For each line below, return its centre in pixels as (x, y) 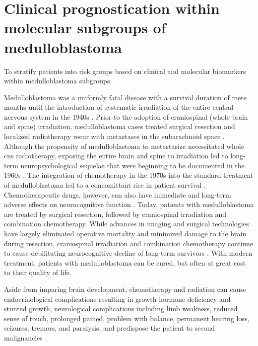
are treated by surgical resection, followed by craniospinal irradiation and (115, 214)
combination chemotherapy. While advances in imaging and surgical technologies (127, 224)
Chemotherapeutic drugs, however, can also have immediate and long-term (118, 194)
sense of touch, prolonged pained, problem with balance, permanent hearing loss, (127, 318)
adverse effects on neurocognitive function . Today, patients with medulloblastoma (129, 204)
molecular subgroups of (85, 28)
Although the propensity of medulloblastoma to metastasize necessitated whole (124, 146)
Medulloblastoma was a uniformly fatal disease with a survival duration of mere (126, 97)
